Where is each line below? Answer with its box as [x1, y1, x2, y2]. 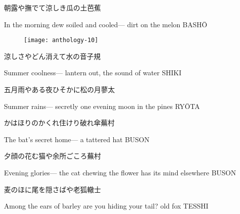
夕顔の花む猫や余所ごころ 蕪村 [4, 151, 101, 161]
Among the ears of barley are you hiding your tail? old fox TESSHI [4, 201, 209, 211]
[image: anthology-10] [24, 37, 98, 44]
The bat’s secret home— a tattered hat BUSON [4, 134, 149, 144]
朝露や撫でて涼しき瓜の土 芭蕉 [4, 2, 101, 12]
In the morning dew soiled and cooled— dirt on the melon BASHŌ [4, 19, 207, 29]
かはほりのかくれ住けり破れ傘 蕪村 [4, 117, 115, 128]
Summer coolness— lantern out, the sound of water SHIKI [4, 67, 182, 78]
